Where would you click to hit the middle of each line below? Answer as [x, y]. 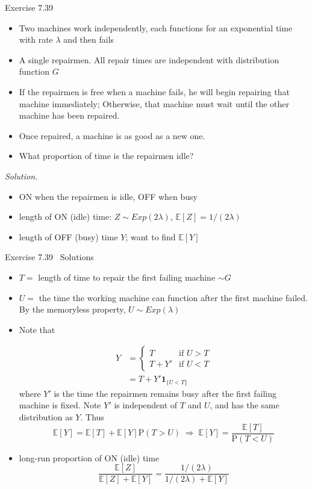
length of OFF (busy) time [68, 236]
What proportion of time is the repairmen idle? [106, 156]
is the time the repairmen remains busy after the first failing [165, 393]
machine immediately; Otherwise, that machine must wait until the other [154, 103]
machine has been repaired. [69, 115]
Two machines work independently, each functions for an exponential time [156, 27]
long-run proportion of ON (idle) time [89, 457]
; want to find [151, 236]
